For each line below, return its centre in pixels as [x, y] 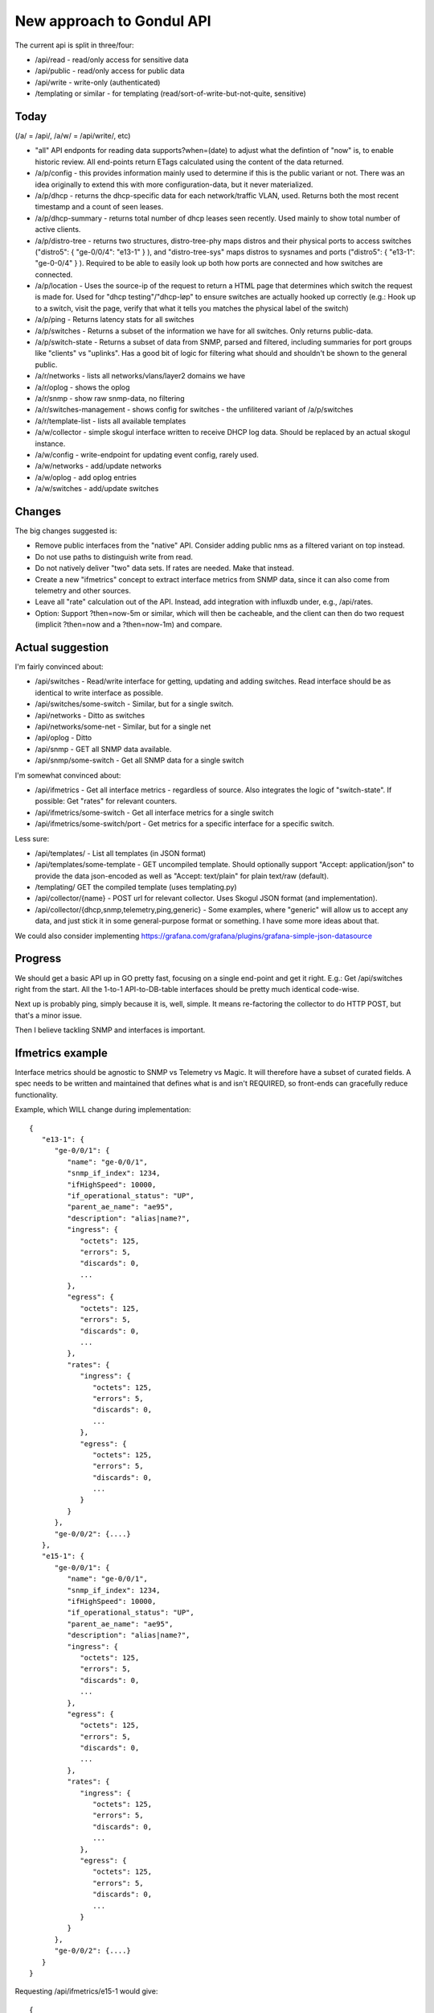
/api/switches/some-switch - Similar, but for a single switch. [134, 704]
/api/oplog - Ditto [63, 738]
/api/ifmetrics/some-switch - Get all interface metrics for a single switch [154, 812]
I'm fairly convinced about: [59, 667]
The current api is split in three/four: [74, 45]
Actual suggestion [62, 647]
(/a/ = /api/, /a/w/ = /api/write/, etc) [73, 136]
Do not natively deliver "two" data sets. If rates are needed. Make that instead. [164, 568]
